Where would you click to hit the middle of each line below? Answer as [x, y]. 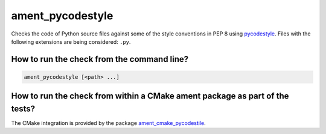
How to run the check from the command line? [100, 59]
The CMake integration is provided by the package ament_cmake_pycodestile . [109, 123]
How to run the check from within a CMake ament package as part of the [150, 96]
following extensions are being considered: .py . [71, 41]
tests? [23, 108]
